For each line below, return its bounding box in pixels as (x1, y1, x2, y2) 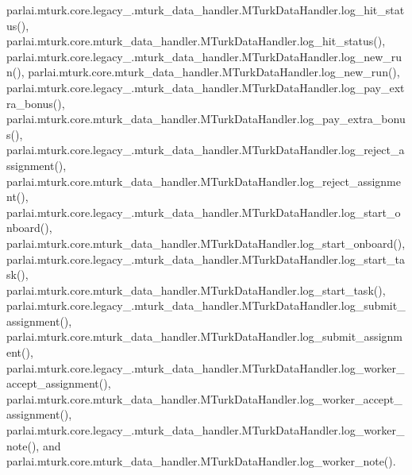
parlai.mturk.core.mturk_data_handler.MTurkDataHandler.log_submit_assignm (6, 328, 402, 345)
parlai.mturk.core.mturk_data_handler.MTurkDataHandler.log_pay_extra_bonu (6, 110, 406, 127)
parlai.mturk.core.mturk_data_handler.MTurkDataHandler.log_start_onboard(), (6, 234, 406, 251)
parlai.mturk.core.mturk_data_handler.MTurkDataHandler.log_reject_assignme (6, 172, 401, 189)
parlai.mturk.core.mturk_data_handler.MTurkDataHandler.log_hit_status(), (6, 33, 386, 49)
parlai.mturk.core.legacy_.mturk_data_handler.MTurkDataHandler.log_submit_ (6, 297, 406, 314)
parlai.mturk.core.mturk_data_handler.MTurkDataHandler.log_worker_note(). (6, 453, 396, 469)
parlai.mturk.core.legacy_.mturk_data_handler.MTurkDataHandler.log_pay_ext (6, 79, 405, 95)
